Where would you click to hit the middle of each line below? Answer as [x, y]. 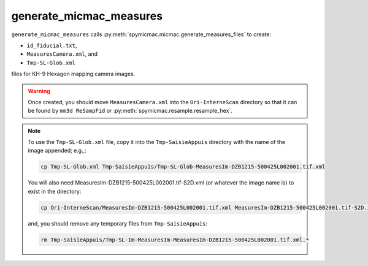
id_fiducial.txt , [52, 45]
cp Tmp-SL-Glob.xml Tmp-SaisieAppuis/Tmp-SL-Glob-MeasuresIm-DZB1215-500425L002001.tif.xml [183, 167]
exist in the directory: [55, 191]
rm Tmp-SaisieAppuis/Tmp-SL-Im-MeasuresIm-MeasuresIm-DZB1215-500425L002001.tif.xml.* [175, 240]
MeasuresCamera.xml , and [62, 54]
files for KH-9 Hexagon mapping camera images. [73, 74]
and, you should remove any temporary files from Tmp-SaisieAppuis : [118, 223]
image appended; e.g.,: [57, 151]
